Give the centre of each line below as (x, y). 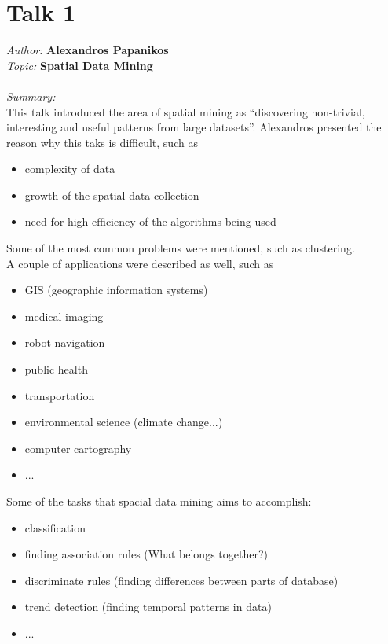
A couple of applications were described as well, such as (140, 263)
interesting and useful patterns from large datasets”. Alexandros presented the (194, 127)
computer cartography (78, 448)
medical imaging (64, 316)
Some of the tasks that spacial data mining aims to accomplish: (159, 501)
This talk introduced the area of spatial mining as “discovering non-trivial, (186, 111)
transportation (60, 395)
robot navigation (65, 342)
